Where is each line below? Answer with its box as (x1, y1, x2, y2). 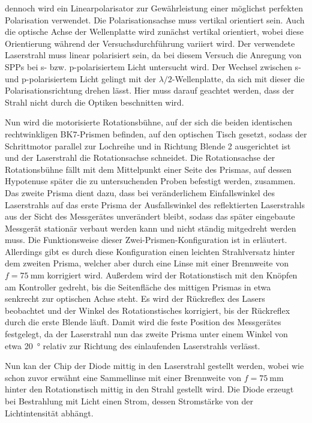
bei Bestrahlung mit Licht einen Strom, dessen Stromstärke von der (5, 395, 253, 407)
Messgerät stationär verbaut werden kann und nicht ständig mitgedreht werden (5, 221, 296, 234)
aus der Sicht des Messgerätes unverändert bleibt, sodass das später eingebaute (5, 210, 295, 223)
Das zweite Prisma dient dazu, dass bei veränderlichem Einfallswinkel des (5, 186, 275, 199)
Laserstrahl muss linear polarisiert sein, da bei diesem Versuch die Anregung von (5, 49, 302, 61)
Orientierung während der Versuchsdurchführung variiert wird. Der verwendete (5, 37, 295, 49)
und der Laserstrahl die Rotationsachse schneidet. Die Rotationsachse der (5, 151, 275, 164)
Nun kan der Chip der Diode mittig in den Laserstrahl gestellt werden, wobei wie (5, 359, 304, 372)
